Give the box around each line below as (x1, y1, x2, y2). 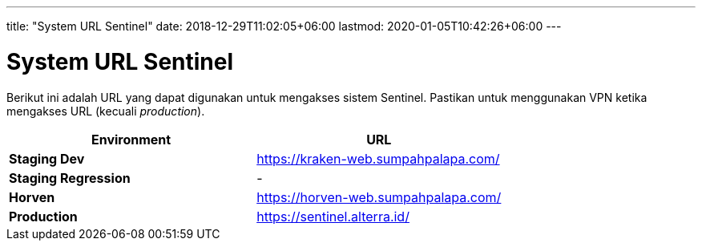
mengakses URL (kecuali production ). (6, 103, 205, 118)
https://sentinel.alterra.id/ (256, 208, 409, 225)
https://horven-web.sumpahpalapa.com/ (256, 188, 502, 205)
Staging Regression (9, 169, 131, 186)
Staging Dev (9, 150, 85, 167)
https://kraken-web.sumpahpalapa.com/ (256, 150, 500, 167)
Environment (91, 131, 171, 148)
